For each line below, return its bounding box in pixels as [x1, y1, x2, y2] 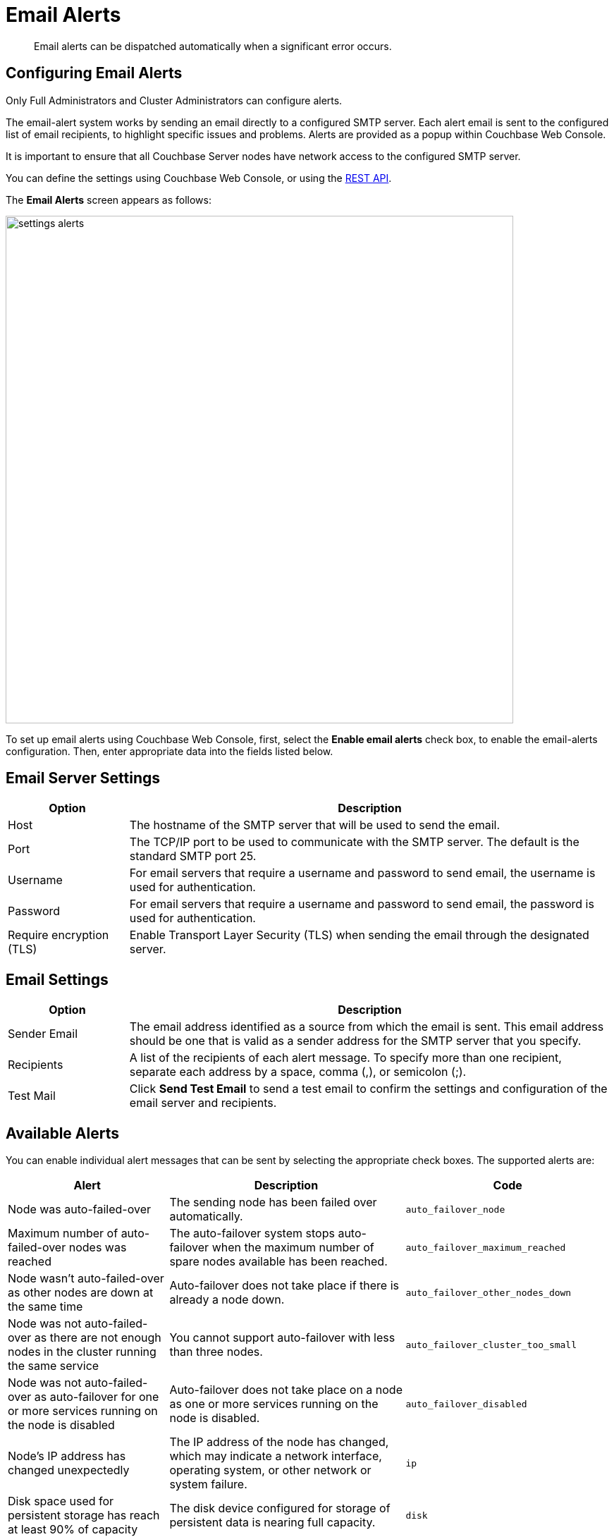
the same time [8, 1299, 83, 1314]
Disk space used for [8, 1494, 114, 1509]
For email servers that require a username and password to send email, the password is [129, 897, 594, 912]
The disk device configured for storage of [169, 1501, 391, 1516]
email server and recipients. [129, 1096, 277, 1110]
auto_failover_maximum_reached [405, 1242, 566, 1253]
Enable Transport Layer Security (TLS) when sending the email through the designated [129, 928, 589, 943]
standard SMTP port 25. [129, 849, 257, 864]
